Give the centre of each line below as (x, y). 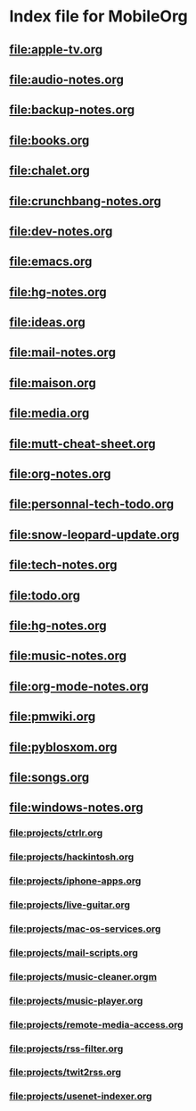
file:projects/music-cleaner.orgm (83, 976)
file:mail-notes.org (62, 353)
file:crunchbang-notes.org (86, 201)
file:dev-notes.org (61, 231)
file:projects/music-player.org (76, 1000)
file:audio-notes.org (67, 79)
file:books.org (49, 140)
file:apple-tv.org (56, 50)
